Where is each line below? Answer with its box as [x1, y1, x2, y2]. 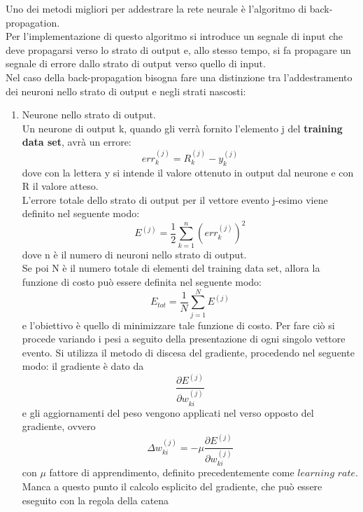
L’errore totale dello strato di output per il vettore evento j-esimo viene [22, 192, 328, 207]
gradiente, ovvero [22, 419, 96, 434]
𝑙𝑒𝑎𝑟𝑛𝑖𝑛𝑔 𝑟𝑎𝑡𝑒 [297, 469, 356, 479]
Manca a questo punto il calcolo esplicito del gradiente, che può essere [22, 478, 322, 493]
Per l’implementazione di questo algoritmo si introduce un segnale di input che [6, 29, 343, 43]
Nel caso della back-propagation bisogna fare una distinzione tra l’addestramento [6, 69, 353, 84]
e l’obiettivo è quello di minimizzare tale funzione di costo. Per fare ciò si [22, 317, 335, 332]
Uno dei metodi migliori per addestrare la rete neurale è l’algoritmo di [6, 1, 307, 15]
